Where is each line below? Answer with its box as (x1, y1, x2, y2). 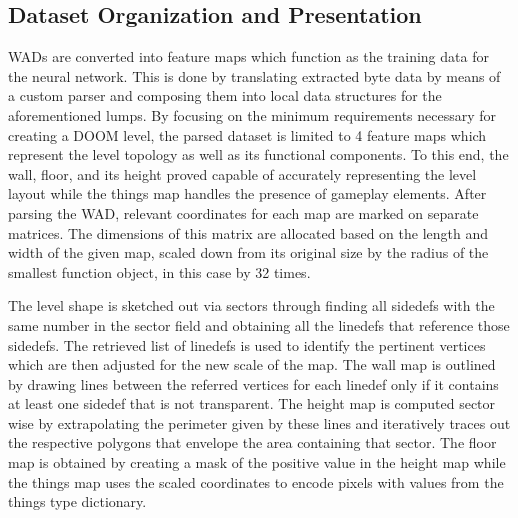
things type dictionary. (8, 491, 147, 512)
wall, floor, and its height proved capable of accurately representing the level (8, 163, 477, 184)
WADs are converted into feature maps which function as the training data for (8, 46, 489, 67)
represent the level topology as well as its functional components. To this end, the (8, 144, 509, 165)
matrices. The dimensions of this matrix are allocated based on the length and (8, 222, 488, 243)
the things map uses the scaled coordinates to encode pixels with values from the (8, 471, 504, 492)
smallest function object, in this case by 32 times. (8, 261, 311, 282)
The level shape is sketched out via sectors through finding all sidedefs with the (8, 295, 495, 316)
